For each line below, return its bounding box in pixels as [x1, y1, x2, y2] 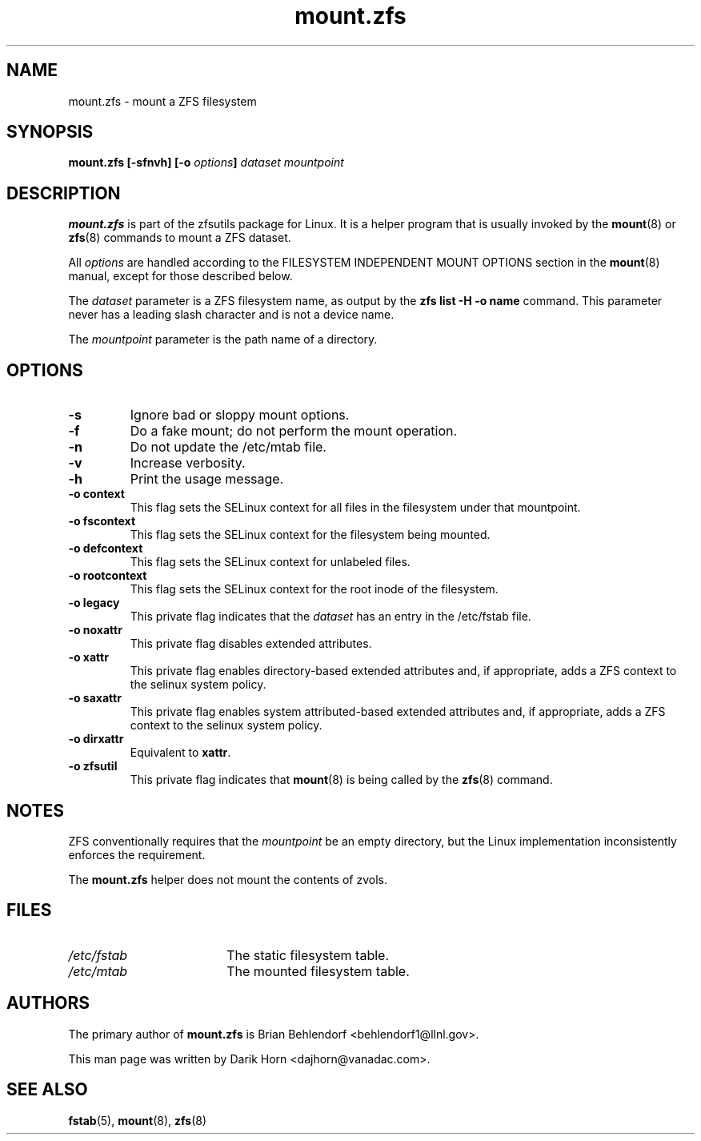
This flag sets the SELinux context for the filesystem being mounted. [130, 528, 491, 542]
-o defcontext [68, 541, 143, 556]
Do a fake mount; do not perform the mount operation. [130, 423, 458, 440]
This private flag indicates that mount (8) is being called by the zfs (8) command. [130, 773, 553, 787]
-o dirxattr [68, 732, 124, 746]
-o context [68, 487, 125, 501]
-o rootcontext [68, 568, 147, 583]
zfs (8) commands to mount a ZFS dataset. [68, 231, 291, 245]
